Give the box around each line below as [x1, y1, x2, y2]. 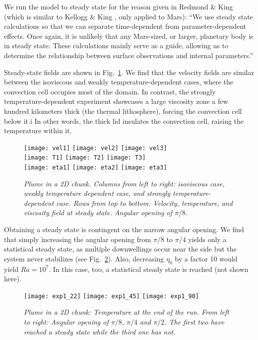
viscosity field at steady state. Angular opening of [24, 207, 172, 218]
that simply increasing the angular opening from [4, 234, 151, 244]
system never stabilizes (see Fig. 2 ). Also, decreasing [4, 253, 164, 263]
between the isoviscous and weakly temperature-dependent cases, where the [4, 77, 234, 87]
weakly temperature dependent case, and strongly [24, 188, 171, 198]
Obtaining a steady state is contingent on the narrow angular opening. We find [4, 224, 244, 235]
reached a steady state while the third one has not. [24, 326, 176, 337]
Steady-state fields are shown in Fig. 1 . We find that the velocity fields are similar [4, 67, 254, 77]
